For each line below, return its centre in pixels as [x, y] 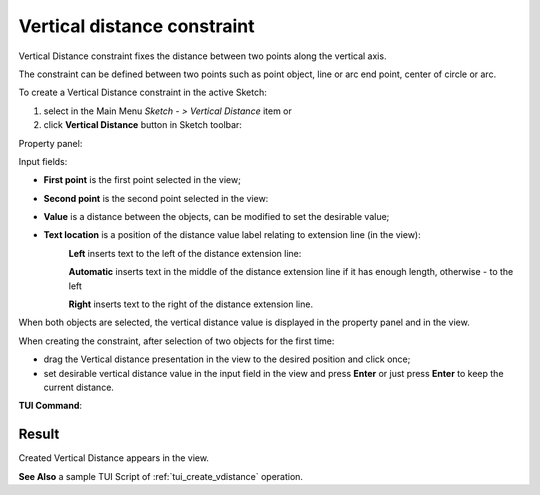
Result [39, 434]
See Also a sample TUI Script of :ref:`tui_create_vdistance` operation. [161, 476]
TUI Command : [50, 406]
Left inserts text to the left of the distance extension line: [185, 253]
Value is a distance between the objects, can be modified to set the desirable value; [216, 217]
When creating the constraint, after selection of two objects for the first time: [176, 341]
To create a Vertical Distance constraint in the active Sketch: [142, 92]
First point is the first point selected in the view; [142, 180]
